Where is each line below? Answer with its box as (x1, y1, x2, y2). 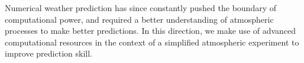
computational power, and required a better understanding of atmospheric (5, 13, 274, 25)
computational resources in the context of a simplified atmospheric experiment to (5, 36, 299, 48)
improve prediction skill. (5, 47, 92, 60)
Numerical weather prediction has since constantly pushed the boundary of (5, 2, 276, 13)
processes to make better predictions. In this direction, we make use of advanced (5, 24, 296, 37)
